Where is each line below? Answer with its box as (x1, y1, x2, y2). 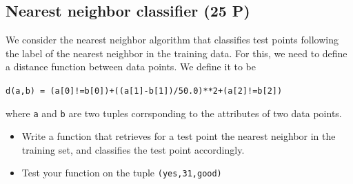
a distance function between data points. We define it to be (6, 59, 256, 74)
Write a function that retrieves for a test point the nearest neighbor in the (21, 129, 336, 143)
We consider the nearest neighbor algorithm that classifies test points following (6, 32, 339, 47)
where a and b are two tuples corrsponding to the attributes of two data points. (6, 105, 342, 120)
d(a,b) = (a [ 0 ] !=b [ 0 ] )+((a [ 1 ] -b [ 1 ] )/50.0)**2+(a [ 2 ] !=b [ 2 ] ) (6, 85, 283, 96)
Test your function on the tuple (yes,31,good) (21, 165, 222, 180)
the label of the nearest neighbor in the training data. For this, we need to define (6, 45, 347, 60)
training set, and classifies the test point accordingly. (21, 142, 245, 156)
